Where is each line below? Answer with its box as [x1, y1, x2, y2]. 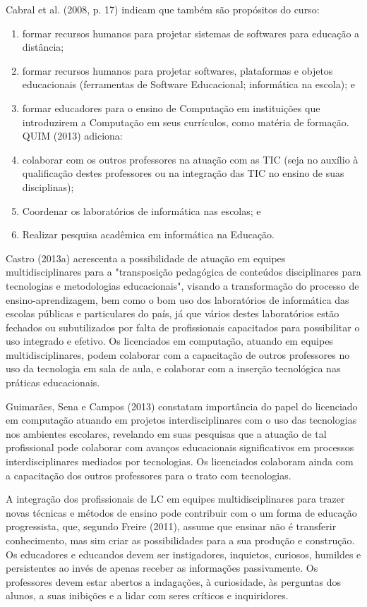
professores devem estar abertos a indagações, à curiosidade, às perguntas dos [6, 574, 342, 589]
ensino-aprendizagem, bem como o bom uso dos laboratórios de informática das [6, 292, 349, 307]
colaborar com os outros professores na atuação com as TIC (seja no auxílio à [22, 152, 359, 166]
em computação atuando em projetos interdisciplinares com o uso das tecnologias [6, 412, 357, 427]
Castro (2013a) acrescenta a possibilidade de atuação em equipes [6, 250, 286, 265]
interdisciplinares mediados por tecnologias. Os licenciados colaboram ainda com [6, 454, 354, 469]
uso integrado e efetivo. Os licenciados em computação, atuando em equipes [6, 333, 333, 348]
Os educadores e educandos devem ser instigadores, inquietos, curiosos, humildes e [6, 546, 361, 561]
